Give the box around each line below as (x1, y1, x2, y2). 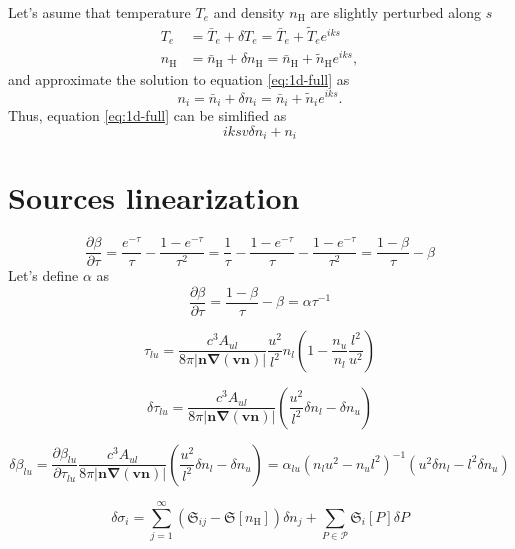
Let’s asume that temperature (8, 2, 191, 22)
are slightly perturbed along (310, 2, 481, 22)
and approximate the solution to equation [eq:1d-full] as (8, 68, 350, 89)
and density (213, 2, 285, 22)
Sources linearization (8, 177, 300, 218)
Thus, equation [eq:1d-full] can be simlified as (8, 104, 287, 125)
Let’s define (8, 265, 79, 286)
